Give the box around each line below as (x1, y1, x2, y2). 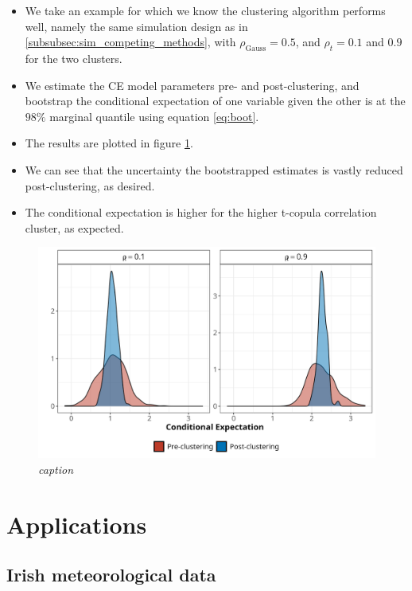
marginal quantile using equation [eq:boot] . (49, 108, 259, 124)
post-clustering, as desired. (25, 177, 155, 194)
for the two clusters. (25, 49, 122, 66)
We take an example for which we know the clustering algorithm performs (25, 2, 386, 18)
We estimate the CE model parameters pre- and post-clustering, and (25, 76, 360, 93)
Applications (6, 507, 147, 540)
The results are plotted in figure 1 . (25, 135, 193, 151)
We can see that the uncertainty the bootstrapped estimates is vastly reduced (25, 161, 403, 178)
